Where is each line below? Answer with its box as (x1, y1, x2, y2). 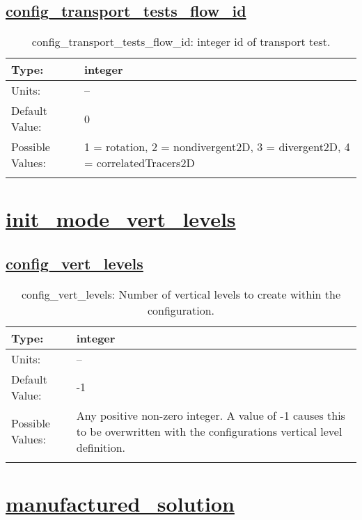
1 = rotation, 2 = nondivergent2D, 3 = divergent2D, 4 (84, 139, 350, 155)
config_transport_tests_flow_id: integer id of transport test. (31, 33, 331, 50)
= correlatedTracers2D (84, 155, 195, 171)
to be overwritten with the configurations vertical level (76, 423, 343, 439)
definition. (76, 439, 125, 455)
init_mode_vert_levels (6, 205, 236, 233)
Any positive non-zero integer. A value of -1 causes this (76, 407, 345, 423)
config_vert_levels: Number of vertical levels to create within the (21, 285, 341, 302)
